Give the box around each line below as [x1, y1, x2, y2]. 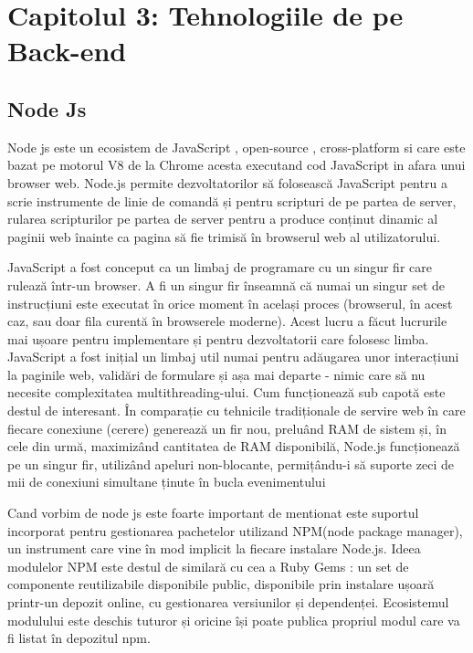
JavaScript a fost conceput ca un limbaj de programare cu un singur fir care [7, 258, 432, 277]
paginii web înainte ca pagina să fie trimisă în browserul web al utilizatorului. [7, 226, 441, 246]
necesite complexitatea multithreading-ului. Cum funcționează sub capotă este [7, 383, 446, 402]
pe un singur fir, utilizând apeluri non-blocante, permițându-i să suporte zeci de [7, 454, 454, 473]
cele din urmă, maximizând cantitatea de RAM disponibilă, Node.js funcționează [7, 437, 460, 456]
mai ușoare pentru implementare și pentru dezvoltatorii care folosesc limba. [7, 329, 429, 348]
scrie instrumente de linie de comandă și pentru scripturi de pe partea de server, [7, 191, 457, 210]
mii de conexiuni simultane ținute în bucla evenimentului [7, 472, 326, 491]
